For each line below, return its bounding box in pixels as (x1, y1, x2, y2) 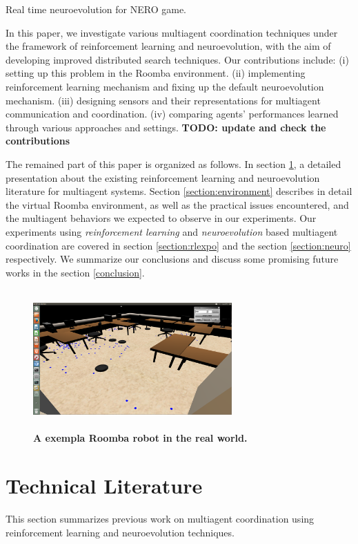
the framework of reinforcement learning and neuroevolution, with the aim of (6, 39, 331, 53)
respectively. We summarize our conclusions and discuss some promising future (6, 252, 339, 266)
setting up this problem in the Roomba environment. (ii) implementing (6, 66, 306, 80)
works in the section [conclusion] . (6, 265, 145, 279)
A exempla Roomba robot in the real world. (33, 431, 248, 445)
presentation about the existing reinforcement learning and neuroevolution (6, 170, 320, 185)
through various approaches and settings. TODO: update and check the (6, 120, 326, 134)
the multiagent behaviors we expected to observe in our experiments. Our (6, 211, 317, 225)
